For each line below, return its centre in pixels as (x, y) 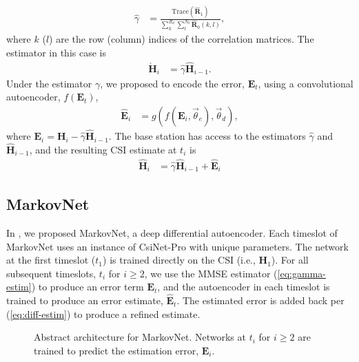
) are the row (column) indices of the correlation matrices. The (182, 39)
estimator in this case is (56, 52)
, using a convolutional (306, 83)
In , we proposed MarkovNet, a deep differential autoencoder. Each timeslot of (172, 232)
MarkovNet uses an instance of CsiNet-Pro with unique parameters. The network (177, 246)
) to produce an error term (88, 287)
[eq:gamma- (301, 273)
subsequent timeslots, (51, 273)
